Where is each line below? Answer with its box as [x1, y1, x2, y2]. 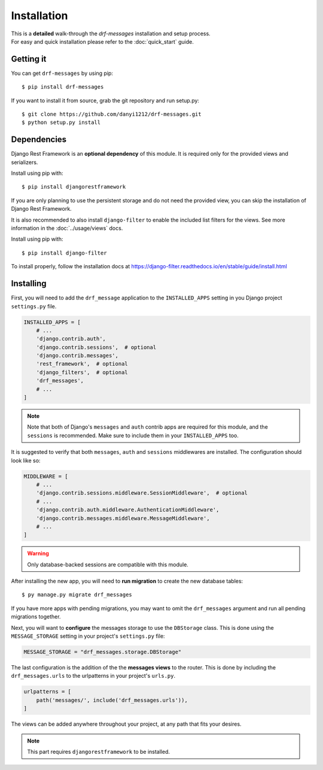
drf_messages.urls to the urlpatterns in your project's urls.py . [11, 672, 176, 680]
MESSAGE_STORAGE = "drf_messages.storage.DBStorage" [23, 648, 182, 655]
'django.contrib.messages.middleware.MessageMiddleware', [36, 515, 210, 522]
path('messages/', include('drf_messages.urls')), [36, 696, 188, 704]
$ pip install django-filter [22, 249, 107, 256]
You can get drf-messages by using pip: [11, 69, 114, 77]
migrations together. [11, 613, 61, 620]
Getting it [11, 54, 47, 64]
